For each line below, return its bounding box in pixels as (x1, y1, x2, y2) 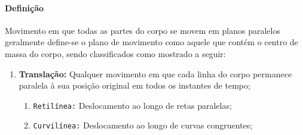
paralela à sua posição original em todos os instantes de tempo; (19, 79, 250, 92)
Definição (5, 1, 44, 14)
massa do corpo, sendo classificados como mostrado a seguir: (5, 47, 226, 59)
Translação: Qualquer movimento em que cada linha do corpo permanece (19, 67, 292, 80)
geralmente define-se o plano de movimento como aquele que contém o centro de (5, 36, 298, 48)
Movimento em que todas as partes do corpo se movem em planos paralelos (5, 24, 280, 36)
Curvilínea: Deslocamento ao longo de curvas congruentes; (33, 119, 253, 131)
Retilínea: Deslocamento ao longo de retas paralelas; (33, 99, 232, 111)
